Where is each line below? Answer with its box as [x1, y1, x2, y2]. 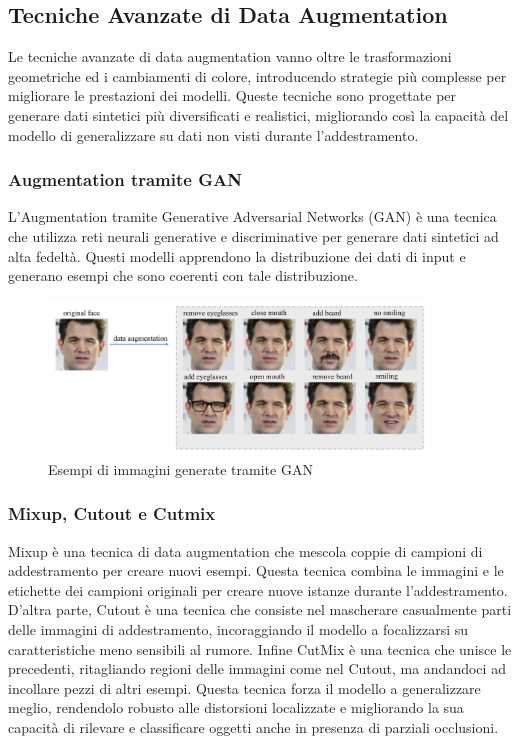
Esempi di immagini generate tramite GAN [48, 458, 313, 479]
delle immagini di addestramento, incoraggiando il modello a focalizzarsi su [8, 618, 469, 639]
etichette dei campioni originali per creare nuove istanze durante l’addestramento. [8, 579, 508, 600]
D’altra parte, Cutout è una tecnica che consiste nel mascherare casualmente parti [8, 599, 512, 620]
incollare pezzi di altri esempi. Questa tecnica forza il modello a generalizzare [8, 677, 481, 698]
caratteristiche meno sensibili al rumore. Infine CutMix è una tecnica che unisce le [8, 638, 512, 659]
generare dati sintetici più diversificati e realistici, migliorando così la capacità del [8, 104, 509, 125]
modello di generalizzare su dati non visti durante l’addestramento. [8, 124, 419, 145]
